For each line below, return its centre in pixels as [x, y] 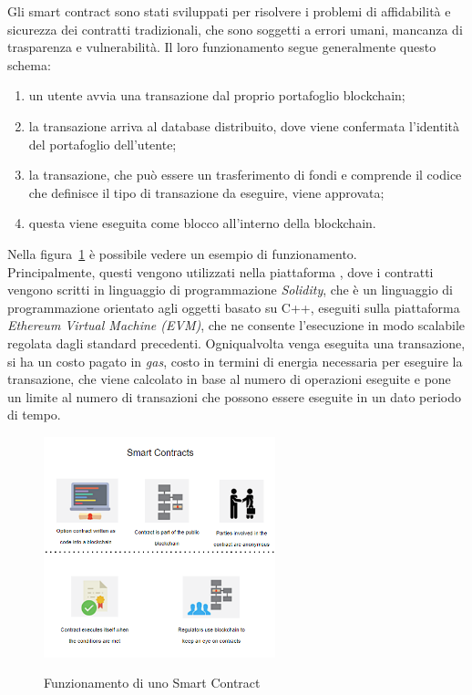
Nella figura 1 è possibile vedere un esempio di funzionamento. [182, 253]
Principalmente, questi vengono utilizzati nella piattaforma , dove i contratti [221, 271]
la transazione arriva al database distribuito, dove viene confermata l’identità [244, 125]
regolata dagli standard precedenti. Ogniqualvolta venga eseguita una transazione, [236, 342]
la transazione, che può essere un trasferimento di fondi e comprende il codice [245, 175]
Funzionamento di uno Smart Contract [152, 683]
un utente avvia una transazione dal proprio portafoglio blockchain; [217, 95]
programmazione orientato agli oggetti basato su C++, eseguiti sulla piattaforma [234, 307]
